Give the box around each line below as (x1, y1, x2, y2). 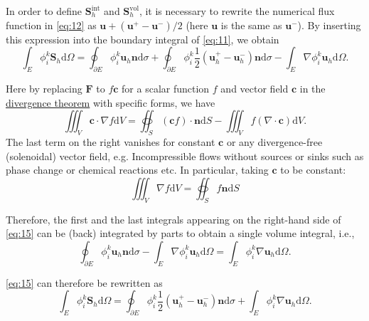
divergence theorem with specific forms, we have (6, 95, 215, 110)
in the (299, 80, 326, 95)
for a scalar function (122, 80, 210, 95)
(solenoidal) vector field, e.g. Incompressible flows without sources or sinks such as (6, 148, 364, 163)
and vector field (220, 80, 289, 95)
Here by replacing (6, 80, 82, 95)
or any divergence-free (226, 134, 323, 149)
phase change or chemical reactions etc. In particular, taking (6, 162, 269, 177)
